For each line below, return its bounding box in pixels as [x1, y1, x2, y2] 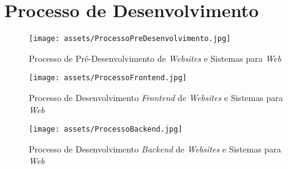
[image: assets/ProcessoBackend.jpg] [29, 125, 183, 134]
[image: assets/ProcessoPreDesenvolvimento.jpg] [29, 34, 231, 43]
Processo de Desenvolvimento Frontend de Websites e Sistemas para [29, 91, 283, 104]
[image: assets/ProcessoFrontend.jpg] [29, 73, 187, 83]
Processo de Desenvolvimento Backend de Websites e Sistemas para [29, 142, 281, 155]
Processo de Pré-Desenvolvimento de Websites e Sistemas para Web [29, 51, 281, 64]
